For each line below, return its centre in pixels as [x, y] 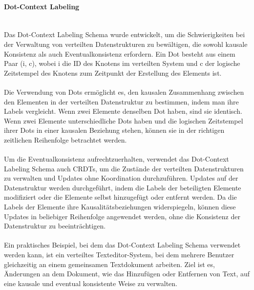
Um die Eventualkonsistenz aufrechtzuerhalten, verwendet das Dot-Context [116, 159]
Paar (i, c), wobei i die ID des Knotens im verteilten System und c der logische [122, 63]
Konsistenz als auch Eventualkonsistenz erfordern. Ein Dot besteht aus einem [120, 53]
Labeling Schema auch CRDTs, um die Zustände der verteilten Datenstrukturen [124, 168]
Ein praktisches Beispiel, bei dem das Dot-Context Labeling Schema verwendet [122, 245]
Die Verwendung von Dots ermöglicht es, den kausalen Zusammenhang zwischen [124, 92]
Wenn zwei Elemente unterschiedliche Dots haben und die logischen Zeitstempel [124, 120]
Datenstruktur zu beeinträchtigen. [55, 226]
